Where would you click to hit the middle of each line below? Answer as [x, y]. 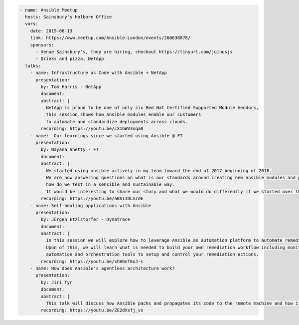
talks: [33, 66]
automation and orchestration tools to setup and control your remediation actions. [152, 254]
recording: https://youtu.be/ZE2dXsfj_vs [92, 310]
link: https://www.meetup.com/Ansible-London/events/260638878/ [110, 38]
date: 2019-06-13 [51, 31]
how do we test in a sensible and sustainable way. [110, 184]
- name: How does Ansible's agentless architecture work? [102, 269]
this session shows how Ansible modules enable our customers [123, 115]
